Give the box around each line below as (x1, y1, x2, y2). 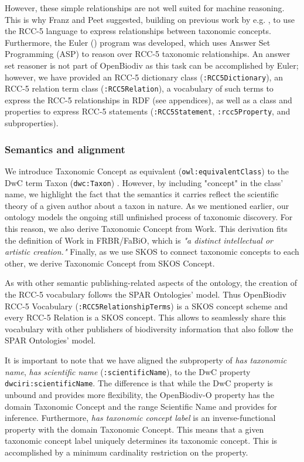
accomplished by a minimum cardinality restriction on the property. (5, 446, 248, 458)
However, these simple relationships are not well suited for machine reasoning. (5, 2, 285, 14)
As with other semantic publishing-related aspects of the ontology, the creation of (5, 276, 298, 289)
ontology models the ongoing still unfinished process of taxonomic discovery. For (5, 211, 293, 223)
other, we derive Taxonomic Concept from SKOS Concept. (5, 257, 215, 269)
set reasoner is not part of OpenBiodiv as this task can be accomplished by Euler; (5, 59, 299, 71)
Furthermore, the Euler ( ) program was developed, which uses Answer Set (5, 36, 271, 48)
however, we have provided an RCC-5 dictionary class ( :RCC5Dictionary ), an (5, 70, 283, 83)
